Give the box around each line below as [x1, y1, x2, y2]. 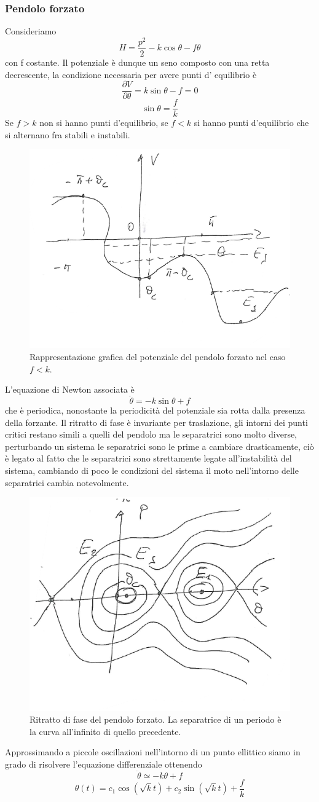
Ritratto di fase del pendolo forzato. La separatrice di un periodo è [30, 713, 282, 726]
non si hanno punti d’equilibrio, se [39, 116, 168, 129]
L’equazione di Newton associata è [5, 383, 135, 396]
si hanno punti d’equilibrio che [194, 116, 309, 129]
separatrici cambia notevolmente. [5, 476, 129, 489]
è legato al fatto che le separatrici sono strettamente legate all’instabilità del [5, 452, 292, 465]
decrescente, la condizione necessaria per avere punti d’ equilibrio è [5, 68, 257, 81]
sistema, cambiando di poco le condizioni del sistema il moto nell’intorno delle [5, 463, 299, 476]
